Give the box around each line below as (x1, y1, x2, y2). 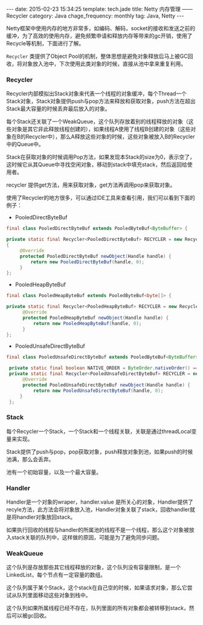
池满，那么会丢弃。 (6, 455, 54, 463)
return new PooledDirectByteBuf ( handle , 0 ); (30, 258, 145, 265)
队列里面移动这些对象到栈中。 (16, 592, 91, 599)
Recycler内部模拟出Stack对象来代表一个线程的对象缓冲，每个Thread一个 (6, 90, 187, 97)
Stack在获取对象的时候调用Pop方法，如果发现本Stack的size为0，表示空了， (6, 153, 195, 161)
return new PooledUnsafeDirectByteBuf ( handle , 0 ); (33, 388, 164, 394)
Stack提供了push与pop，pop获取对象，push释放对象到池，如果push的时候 (6, 448, 193, 455)
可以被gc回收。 (11, 612, 50, 620)
